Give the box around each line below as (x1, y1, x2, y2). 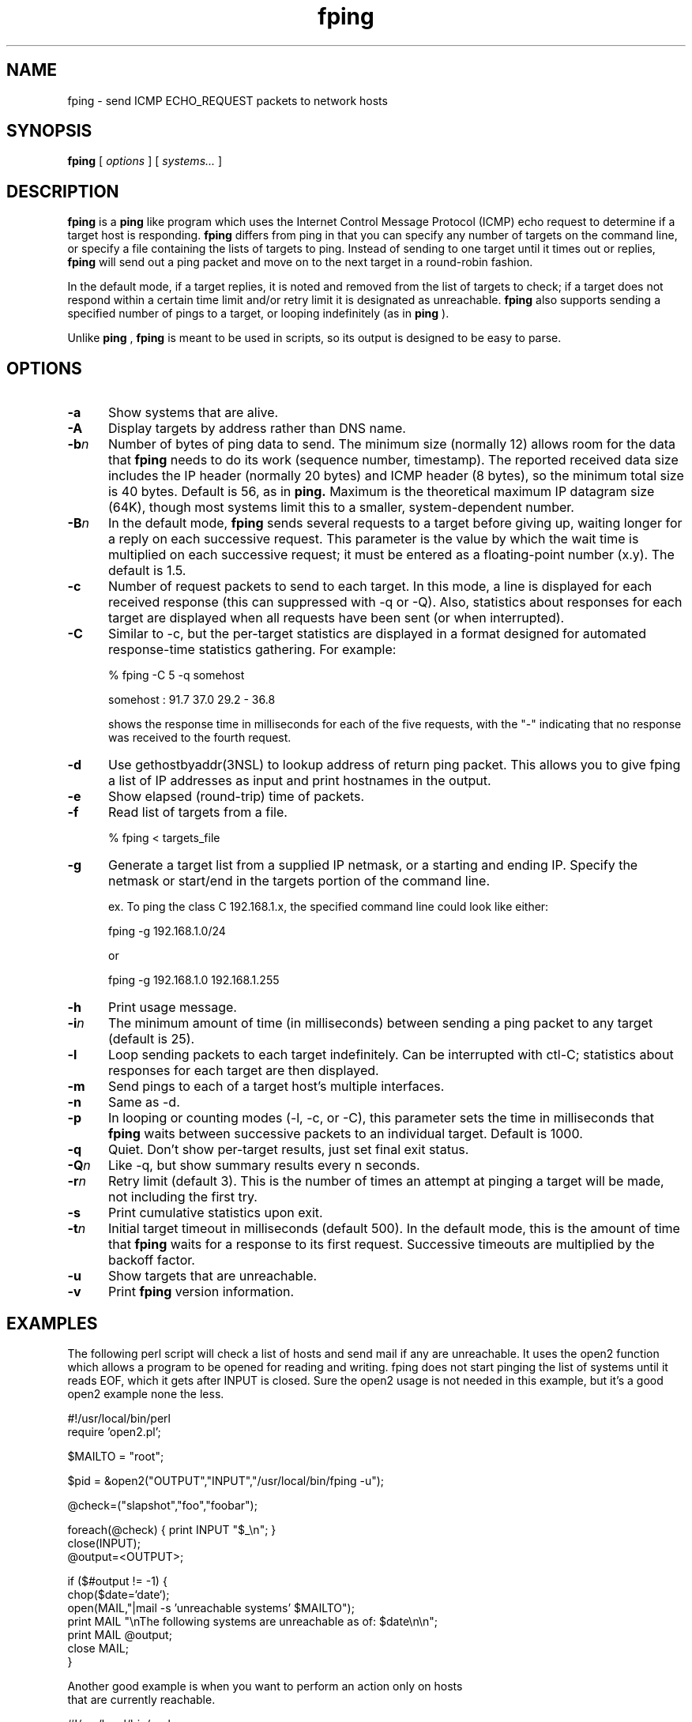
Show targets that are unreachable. (107, 1268, 318, 1284)
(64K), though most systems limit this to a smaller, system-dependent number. (107, 499, 574, 516)
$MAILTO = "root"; (67, 1449, 164, 1463)
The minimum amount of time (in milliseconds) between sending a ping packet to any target (107, 1015, 653, 1032)
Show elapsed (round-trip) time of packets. (107, 788, 365, 805)
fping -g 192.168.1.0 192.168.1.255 (108, 973, 280, 987)
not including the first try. (107, 1189, 258, 1205)
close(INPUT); (67, 1536, 141, 1550)
